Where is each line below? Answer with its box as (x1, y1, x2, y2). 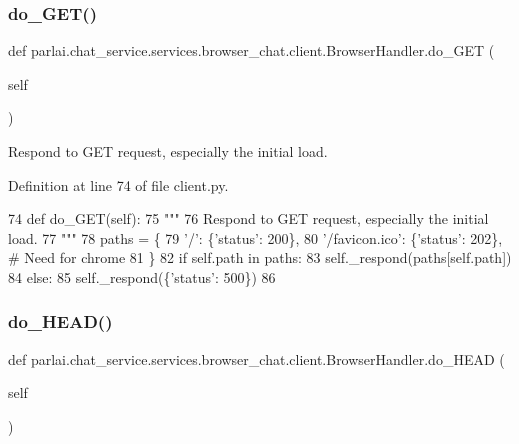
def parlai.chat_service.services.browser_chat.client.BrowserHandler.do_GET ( (8, 40, 495, 61)
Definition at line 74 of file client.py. (8, 174, 229, 195)
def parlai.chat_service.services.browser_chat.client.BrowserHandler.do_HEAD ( (8, 348, 505, 369)
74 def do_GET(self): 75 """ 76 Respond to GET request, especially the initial (8, 208, 489, 229)
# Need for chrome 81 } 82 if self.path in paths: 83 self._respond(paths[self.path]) (8, 247, 512, 268)
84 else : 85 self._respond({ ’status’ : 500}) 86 (8, 266, 276, 287)
